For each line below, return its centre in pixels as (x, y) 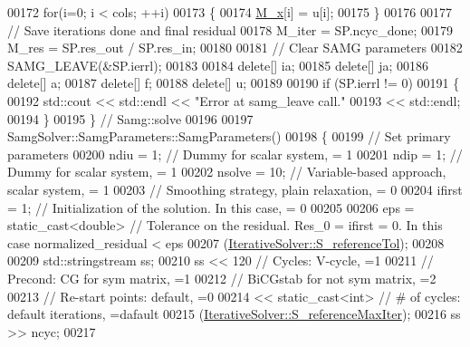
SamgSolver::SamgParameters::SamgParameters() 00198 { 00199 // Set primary (229, 136)
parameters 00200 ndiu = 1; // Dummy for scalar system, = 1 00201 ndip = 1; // (235, 154)
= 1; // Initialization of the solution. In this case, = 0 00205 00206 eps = (211, 207)
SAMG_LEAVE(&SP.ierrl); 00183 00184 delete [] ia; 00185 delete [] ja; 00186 (218, 65)
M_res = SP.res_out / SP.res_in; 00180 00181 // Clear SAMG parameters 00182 (235, 48)
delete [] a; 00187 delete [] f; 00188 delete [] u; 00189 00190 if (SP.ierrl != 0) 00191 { (234, 83)
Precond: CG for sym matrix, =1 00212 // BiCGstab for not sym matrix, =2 (222, 278)
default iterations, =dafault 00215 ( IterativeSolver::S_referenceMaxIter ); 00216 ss (234, 314)
